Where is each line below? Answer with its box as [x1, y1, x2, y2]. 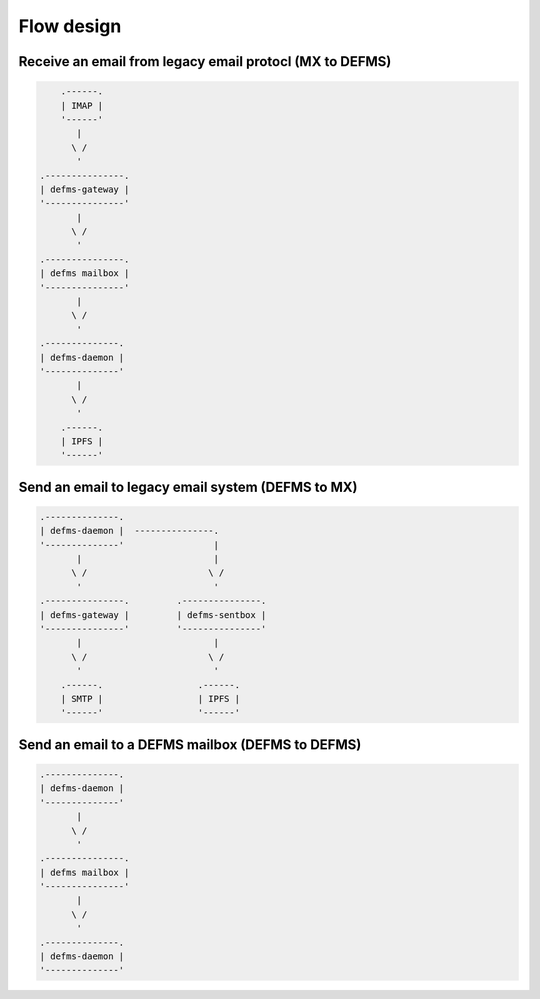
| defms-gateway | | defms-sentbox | [39, 609, 267, 620]
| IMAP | [60, 100, 104, 111]
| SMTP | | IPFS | [60, 693, 240, 704]
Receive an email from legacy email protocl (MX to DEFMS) [18, 53, 392, 70]
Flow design [18, 15, 122, 37]
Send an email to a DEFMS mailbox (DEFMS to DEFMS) [18, 736, 362, 753]
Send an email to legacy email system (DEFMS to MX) [18, 478, 358, 495]
